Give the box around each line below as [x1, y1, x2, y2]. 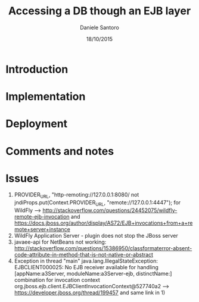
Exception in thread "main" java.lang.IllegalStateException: [14, 257, 158, 264]
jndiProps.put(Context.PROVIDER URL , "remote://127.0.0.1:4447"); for [14, 199, 181, 208]
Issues [5, 172, 39, 185]
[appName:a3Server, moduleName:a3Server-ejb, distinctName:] [14, 270, 172, 278]
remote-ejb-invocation [14, 213, 70, 220]
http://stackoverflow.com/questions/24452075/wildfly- [42, 207, 178, 214]
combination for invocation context [14, 276, 100, 284]
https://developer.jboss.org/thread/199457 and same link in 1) [14, 289, 166, 296]
